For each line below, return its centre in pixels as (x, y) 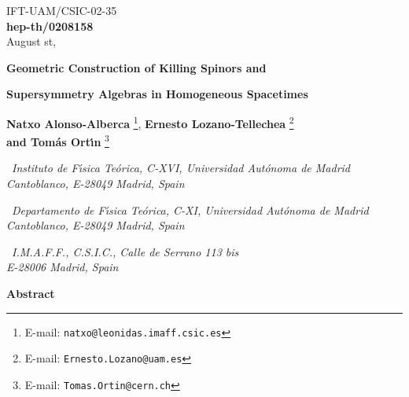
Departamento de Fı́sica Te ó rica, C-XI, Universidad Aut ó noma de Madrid (190, 210)
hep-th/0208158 (50, 26)
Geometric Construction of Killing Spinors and (136, 67)
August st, (31, 41)
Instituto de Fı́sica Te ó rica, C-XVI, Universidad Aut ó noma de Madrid (181, 168)
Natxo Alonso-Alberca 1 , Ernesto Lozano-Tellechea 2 (150, 122)
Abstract (31, 294)
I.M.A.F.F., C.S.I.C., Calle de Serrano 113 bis (125, 251)
